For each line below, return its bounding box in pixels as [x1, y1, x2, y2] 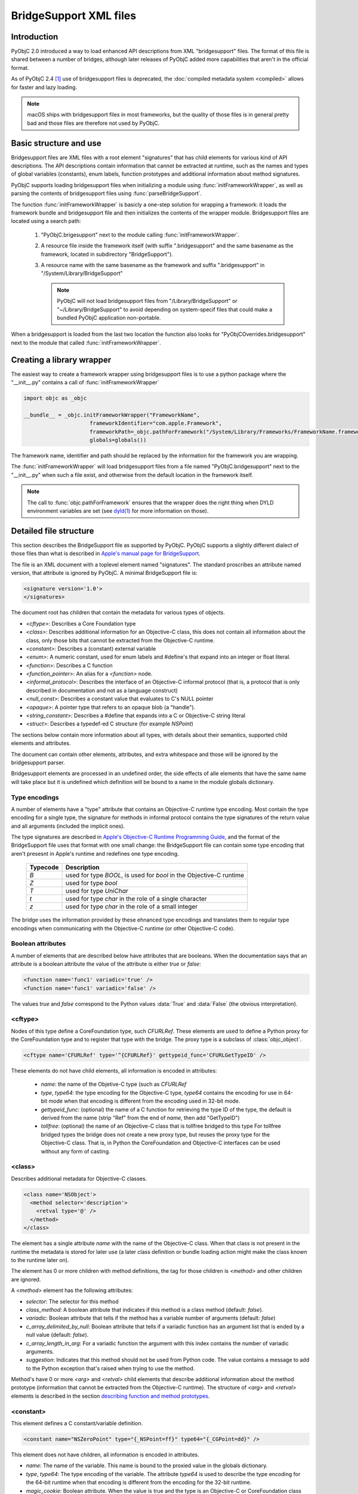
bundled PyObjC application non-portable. [57, 314, 161, 321]
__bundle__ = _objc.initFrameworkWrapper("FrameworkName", [23, 411, 200, 418]
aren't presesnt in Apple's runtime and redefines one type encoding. [11, 850, 179, 857]
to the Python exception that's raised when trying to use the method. [26, 1364, 195, 1371]
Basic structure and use [11, 138, 101, 148]
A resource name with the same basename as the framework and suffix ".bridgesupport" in [41, 262, 265, 268]
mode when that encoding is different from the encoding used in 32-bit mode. [48, 1097, 240, 1105]
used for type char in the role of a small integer [65, 902, 198, 911]
